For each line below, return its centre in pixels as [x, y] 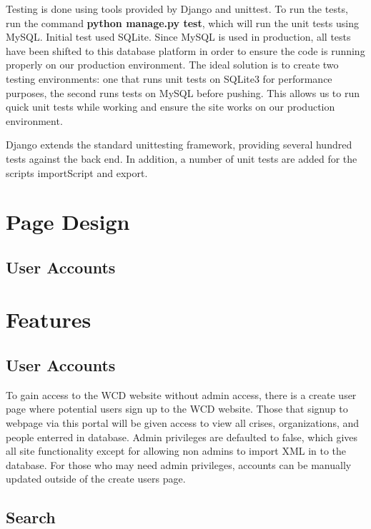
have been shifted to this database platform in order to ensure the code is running [185, 50]
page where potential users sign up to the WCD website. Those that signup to [177, 409]
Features [49, 319]
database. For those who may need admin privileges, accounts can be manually [179, 464]
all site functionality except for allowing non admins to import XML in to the [176, 451]
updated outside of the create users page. [96, 479]
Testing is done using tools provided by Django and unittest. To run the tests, [177, 9]
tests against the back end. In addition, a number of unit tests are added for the [182, 158]
